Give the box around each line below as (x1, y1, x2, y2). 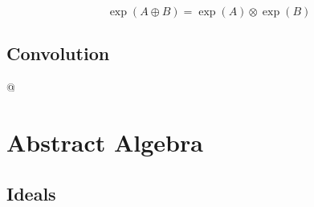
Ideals (6, 181, 56, 205)
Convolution (6, 41, 110, 66)
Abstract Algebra (6, 125, 203, 158)
